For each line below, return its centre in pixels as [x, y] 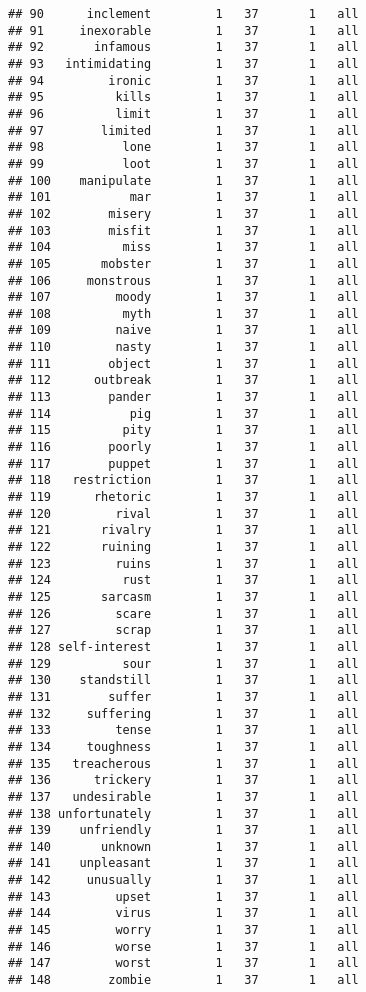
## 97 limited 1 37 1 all [183, 130]
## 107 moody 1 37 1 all [183, 297]
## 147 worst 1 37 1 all [183, 963]
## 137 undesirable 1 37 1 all [183, 796]
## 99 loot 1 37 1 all [183, 163]
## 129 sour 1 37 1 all [183, 663]
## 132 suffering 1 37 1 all [183, 713]
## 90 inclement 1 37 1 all [183, 14]
